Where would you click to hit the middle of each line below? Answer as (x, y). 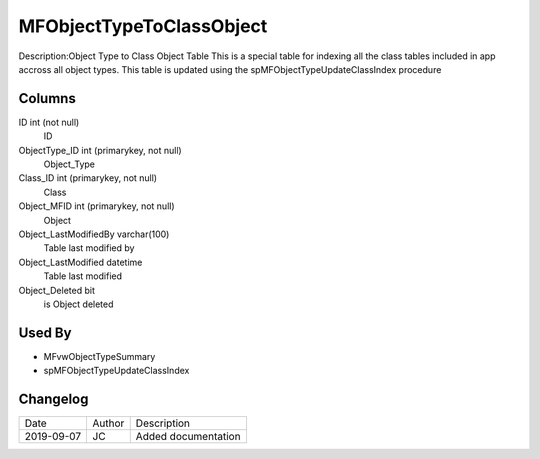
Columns (47, 98)
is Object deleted (78, 304)
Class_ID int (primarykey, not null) (88, 178)
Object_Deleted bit (56, 290)
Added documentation (188, 437)
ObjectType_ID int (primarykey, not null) (100, 150)
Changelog (53, 399)
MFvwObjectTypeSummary (99, 356)
